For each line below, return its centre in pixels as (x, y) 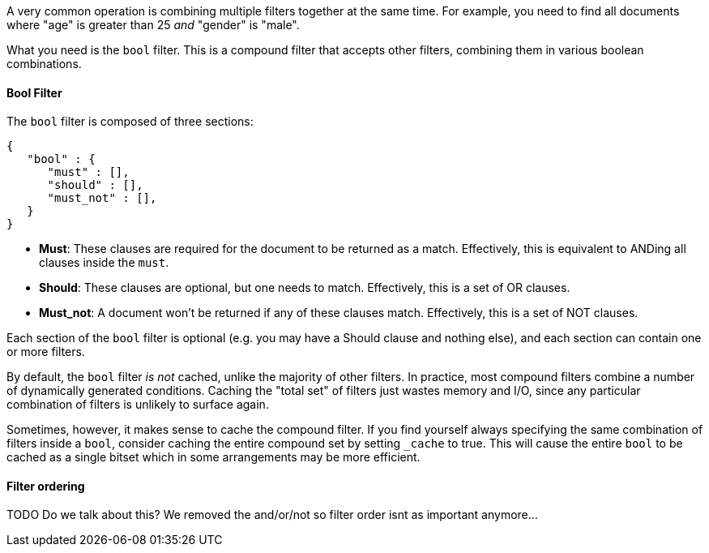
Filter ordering (46, 486)
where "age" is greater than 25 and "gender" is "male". (153, 25)
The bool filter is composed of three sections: (130, 122)
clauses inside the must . (104, 263)
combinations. (44, 64)
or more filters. (46, 352)
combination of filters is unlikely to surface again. (138, 405)
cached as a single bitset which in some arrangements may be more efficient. (214, 457)
